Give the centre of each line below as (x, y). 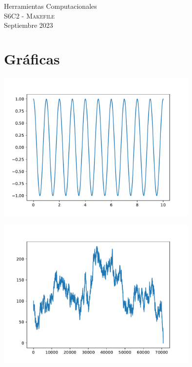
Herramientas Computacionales (50, 6)
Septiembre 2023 (29, 25)
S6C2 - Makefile (29, 15)
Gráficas (32, 58)
